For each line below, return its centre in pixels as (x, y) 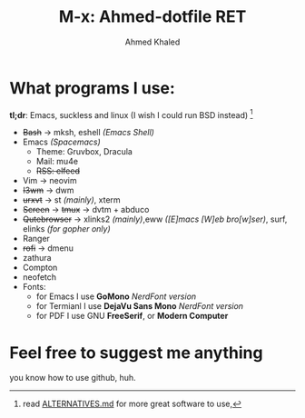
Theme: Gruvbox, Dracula (84, 152)
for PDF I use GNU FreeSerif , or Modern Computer (132, 316)
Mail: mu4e (57, 162)
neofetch (39, 277)
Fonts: (34, 287)
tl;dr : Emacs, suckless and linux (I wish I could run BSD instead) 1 (131, 114)
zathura (37, 258)
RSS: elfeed (58, 171)
